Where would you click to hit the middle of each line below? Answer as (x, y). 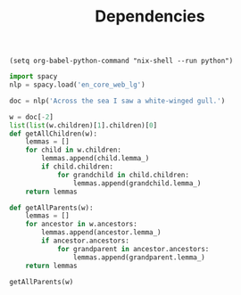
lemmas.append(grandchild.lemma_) (137, 183)
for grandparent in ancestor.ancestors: (133, 249)
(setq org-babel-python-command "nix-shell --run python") (121, 61)
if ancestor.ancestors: (85, 241)
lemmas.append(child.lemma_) (96, 159)
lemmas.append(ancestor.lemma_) (102, 233)
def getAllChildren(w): (54, 134)
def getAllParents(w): (51, 208)
